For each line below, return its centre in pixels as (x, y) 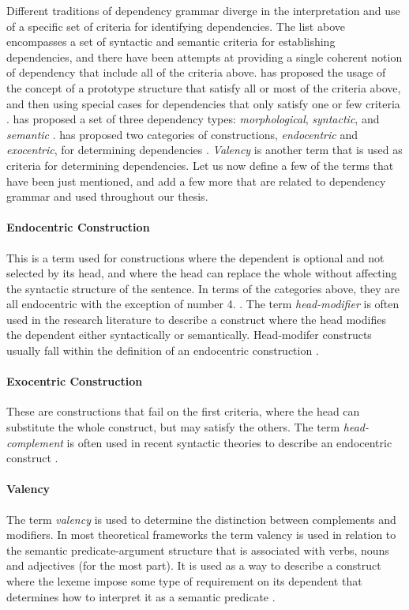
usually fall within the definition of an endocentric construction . (163, 350)
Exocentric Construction (75, 381)
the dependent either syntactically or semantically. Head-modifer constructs (189, 335)
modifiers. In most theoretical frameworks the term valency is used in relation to (201, 535)
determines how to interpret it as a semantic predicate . (141, 596)
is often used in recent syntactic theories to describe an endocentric (229, 442)
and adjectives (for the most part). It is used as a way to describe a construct (194, 565)
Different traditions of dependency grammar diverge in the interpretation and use (203, 10)
